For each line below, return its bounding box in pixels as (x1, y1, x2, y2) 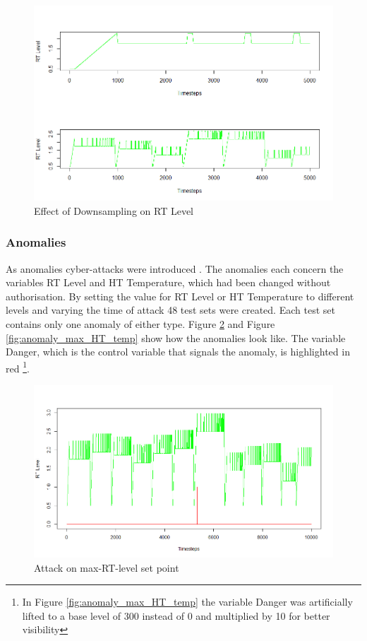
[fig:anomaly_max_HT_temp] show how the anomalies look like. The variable (6, 330, 346, 345)
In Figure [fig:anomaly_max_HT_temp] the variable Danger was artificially (22, 594, 353, 609)
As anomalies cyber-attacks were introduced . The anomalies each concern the (6, 261, 344, 276)
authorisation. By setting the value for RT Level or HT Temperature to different (6, 288, 354, 303)
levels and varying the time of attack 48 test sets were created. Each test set (6, 302, 335, 317)
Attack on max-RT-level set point (34, 560, 179, 575)
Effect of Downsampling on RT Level (34, 203, 194, 218)
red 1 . (6, 358, 30, 375)
